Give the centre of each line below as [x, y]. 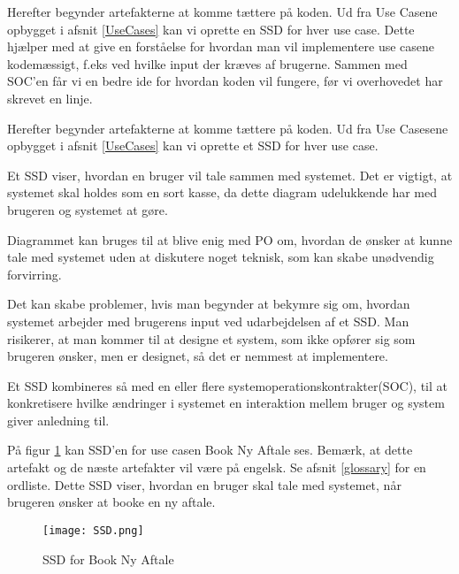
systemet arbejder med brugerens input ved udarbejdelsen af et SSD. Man [208, 321]
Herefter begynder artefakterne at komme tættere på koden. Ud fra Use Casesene [228, 128]
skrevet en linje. [50, 98]
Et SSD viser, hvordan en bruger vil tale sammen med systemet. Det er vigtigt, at [230, 175]
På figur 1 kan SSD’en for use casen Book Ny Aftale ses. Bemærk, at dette [210, 450]
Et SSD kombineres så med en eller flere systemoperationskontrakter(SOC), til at [227, 385]
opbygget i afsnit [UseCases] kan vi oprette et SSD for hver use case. [193, 145]
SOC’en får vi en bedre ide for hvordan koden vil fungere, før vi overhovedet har [225, 81]
